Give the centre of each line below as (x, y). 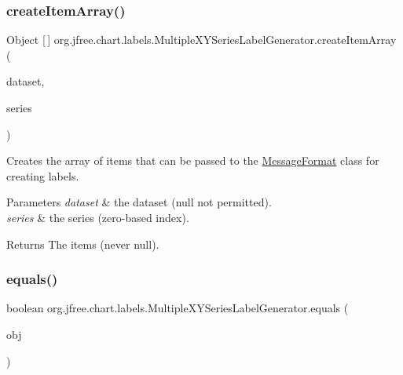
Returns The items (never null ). (83, 244)
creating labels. (43, 175)
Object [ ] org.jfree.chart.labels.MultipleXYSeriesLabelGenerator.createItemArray (201, 40)
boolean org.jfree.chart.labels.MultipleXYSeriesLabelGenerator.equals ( (178, 308)
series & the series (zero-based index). (98, 217)
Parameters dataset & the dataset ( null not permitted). (139, 202)
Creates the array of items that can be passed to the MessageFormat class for (193, 160)
